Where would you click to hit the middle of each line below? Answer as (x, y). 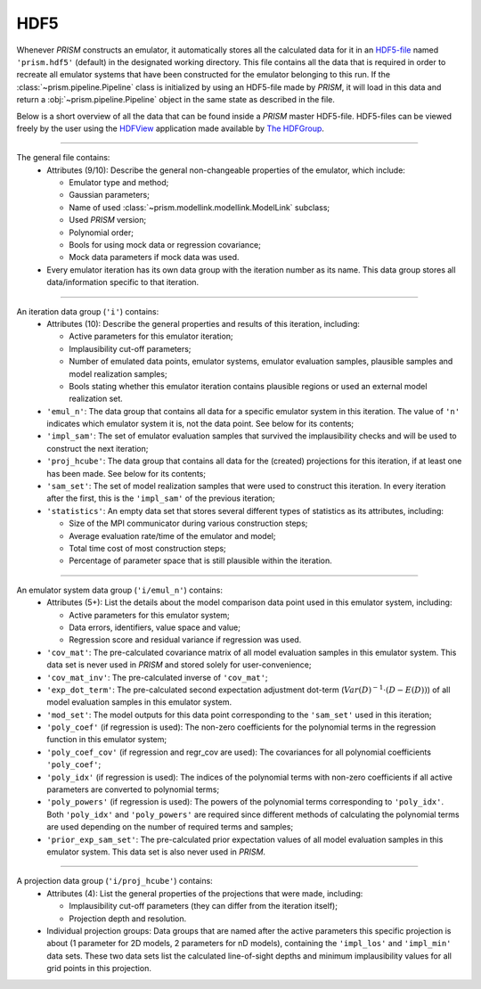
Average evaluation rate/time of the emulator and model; (172, 535)
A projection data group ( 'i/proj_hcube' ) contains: (114, 881)
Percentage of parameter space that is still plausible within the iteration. (201, 560)
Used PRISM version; (108, 220)
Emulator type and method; (119, 183)
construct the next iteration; (98, 448)
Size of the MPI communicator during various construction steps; (188, 523)
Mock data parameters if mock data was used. (154, 257)
